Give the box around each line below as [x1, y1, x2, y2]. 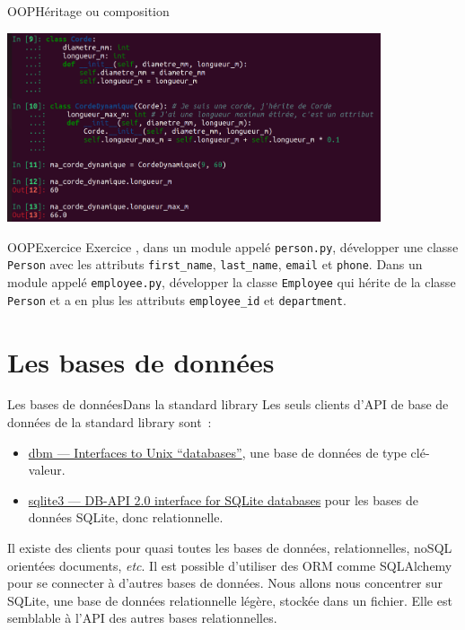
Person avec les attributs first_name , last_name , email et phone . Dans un [7, 255, 423, 274]
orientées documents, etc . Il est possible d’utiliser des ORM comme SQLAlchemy [7, 556, 452, 574]
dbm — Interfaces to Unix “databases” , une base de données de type [28, 442, 407, 461]
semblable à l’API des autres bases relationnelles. [7, 608, 277, 627]
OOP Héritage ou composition [7, 2, 170, 20]
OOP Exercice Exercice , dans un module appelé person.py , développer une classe [7, 237, 459, 256]
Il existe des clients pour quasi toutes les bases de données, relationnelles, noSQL [7, 538, 452, 556]
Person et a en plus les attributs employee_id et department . [7, 290, 347, 309]
